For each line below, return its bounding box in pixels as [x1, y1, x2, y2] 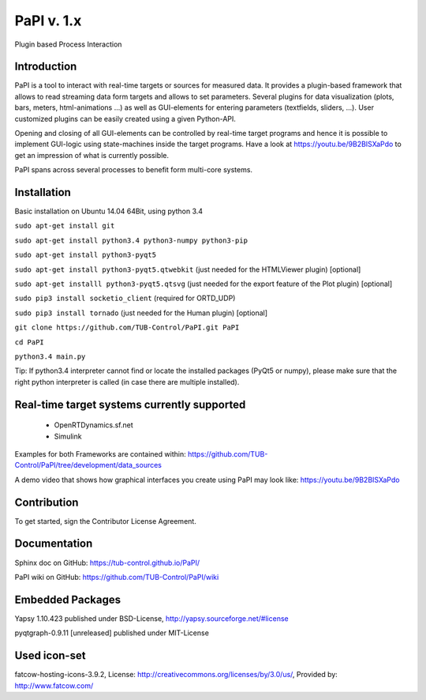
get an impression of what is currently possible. [14, 150, 170, 160]
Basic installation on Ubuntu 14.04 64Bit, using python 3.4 [14, 206, 204, 216]
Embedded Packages [14, 593, 121, 606]
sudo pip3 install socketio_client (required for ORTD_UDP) [14, 293, 236, 303]
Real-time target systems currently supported [14, 397, 246, 411]
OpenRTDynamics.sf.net [54, 420, 133, 430]
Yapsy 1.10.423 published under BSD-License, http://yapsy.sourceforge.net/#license [14, 613, 289, 623]
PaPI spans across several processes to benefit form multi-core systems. [14, 165, 252, 175]
